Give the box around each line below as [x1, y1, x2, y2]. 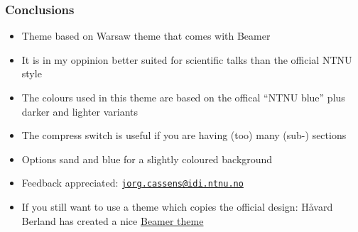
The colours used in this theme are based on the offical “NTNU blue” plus [21, 90, 345, 104]
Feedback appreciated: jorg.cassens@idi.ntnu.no [21, 175, 244, 190]
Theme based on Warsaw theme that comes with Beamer [21, 28, 271, 43]
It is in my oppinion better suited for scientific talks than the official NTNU [21, 52, 352, 67]
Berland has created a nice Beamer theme [21, 213, 204, 228]
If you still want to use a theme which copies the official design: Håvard [21, 199, 333, 214]
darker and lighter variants [21, 104, 138, 118]
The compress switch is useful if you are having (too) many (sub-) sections [21, 128, 347, 143]
